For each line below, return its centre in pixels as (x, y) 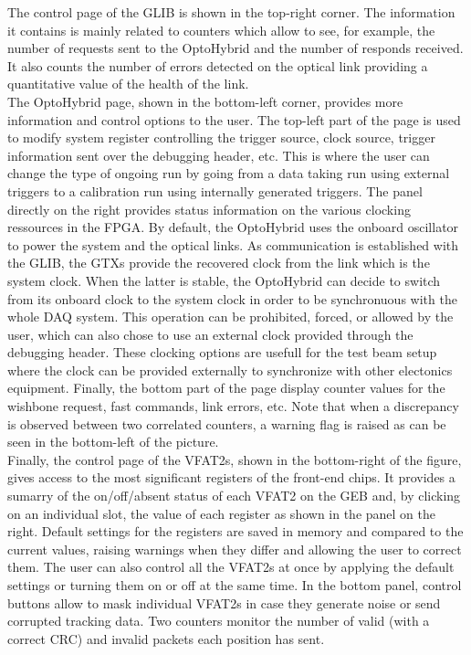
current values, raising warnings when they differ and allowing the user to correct (235, 549)
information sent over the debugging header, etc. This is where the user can (219, 155)
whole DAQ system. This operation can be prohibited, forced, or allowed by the (230, 317)
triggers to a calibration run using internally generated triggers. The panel (215, 190)
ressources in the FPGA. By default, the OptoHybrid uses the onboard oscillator (233, 227)
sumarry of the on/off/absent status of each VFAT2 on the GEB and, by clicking (234, 496)
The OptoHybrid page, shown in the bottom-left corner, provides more (205, 101)
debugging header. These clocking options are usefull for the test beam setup (222, 352)
